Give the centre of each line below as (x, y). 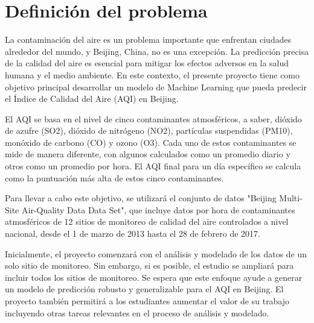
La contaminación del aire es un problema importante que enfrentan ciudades (148, 39)
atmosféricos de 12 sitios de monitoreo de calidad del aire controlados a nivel (147, 221)
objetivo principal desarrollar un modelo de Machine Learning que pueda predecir (156, 86)
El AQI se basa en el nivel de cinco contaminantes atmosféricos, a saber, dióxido (153, 118)
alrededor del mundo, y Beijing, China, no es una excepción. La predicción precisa (157, 51)
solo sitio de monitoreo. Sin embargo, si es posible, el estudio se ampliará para (149, 265)
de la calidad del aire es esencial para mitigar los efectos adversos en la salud (147, 63)
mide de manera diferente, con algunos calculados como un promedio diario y (148, 154)
